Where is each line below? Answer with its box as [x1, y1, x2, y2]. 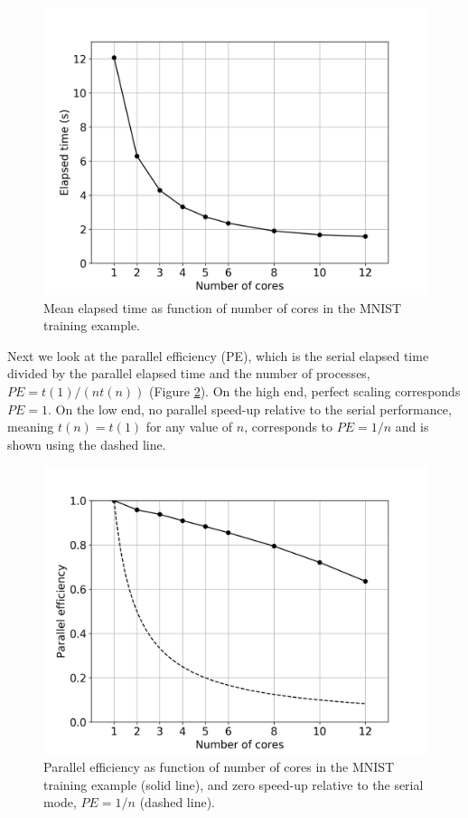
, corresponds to [244, 417, 333, 436]
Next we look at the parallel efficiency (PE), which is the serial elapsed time [7, 346, 429, 365]
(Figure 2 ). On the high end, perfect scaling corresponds [149, 381, 461, 400]
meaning [7, 417, 54, 436]
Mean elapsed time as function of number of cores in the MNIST [43, 298, 402, 317]
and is [395, 417, 429, 436]
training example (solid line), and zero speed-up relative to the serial [43, 775, 424, 794]
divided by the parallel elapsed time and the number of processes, [7, 364, 370, 383]
